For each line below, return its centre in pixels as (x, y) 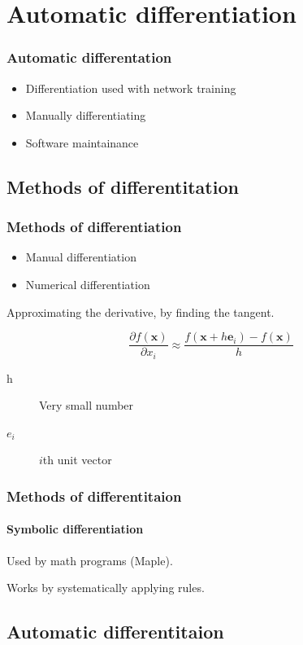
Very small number (87, 405)
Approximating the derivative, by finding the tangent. (141, 312)
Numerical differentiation (88, 284)
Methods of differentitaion (94, 496)
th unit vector (77, 460)
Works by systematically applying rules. (106, 588)
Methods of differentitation (123, 186)
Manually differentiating (86, 115)
